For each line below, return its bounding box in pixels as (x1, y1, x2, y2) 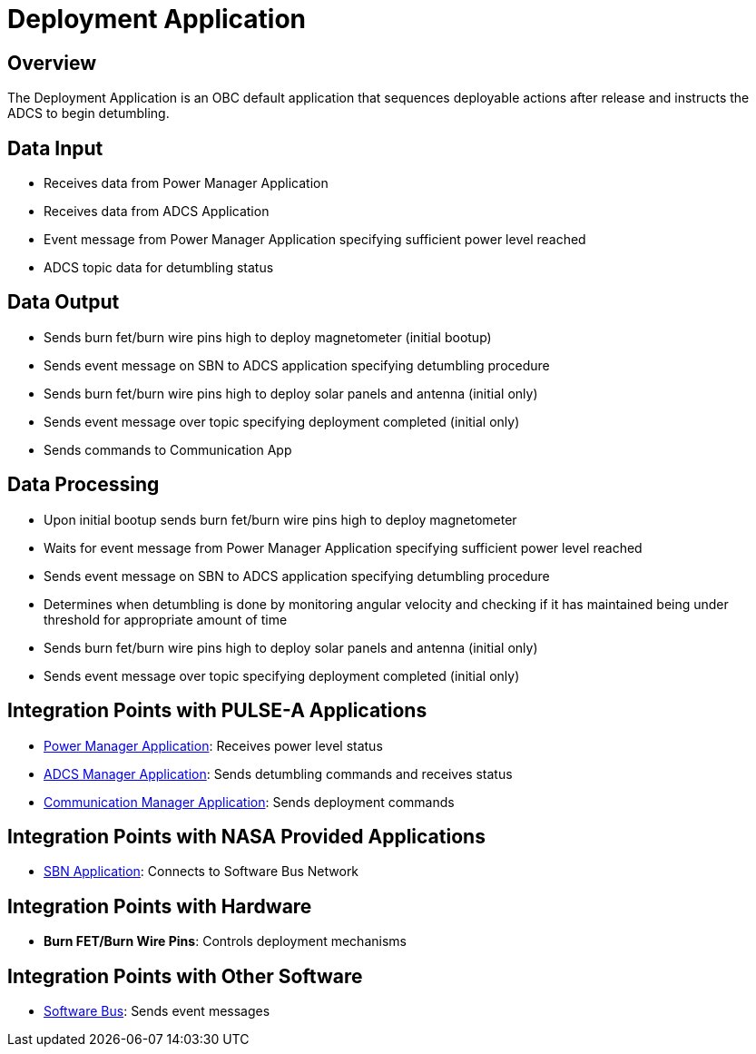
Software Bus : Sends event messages (44, 1003, 270, 1020)
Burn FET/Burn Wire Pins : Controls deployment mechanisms (44, 933, 407, 950)
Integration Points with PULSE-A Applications (7, 699, 427, 723)
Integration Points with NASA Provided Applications (7, 824, 486, 848)
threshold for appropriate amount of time (44, 611, 288, 627)
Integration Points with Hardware (7, 894, 312, 918)
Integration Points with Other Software (7, 964, 363, 988)
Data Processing (7, 473, 160, 497)
